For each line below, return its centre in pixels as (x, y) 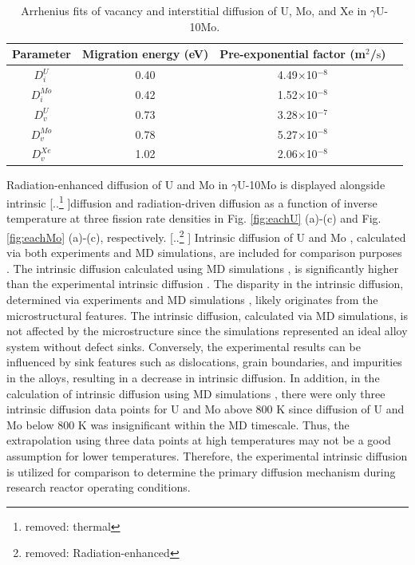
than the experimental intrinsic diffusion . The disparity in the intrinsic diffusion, (205, 284)
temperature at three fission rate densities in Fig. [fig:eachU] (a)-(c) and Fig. (194, 218)
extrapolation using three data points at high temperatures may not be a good (199, 440)
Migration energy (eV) (145, 54)
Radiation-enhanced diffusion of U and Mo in (117, 184)
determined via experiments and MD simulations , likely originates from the (192, 299)
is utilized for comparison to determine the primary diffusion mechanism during (201, 471)
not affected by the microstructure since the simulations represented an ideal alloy (207, 331)
